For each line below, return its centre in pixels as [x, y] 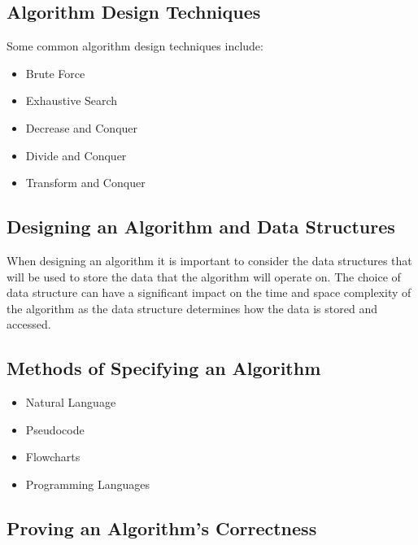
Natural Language [71, 402]
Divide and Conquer [76, 155]
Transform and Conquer [85, 183]
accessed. [29, 324]
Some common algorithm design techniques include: [135, 46]
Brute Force [55, 73]
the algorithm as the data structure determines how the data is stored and [192, 308]
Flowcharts [53, 457]
